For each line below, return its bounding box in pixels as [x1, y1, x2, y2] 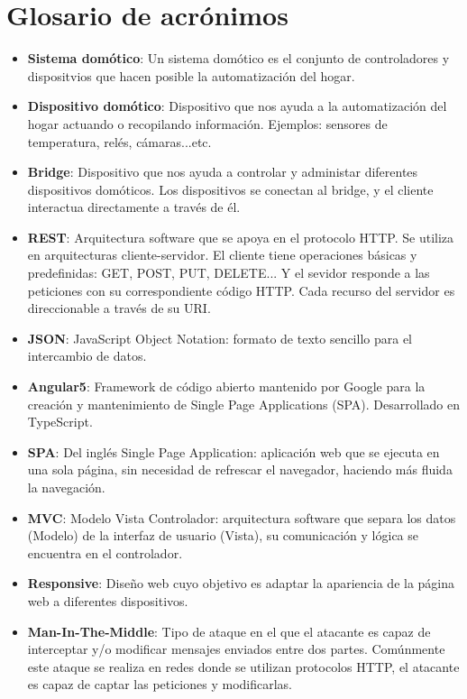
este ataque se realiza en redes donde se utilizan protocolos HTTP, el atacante [27, 657, 460, 676]
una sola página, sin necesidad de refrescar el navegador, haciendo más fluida [27, 460, 453, 479]
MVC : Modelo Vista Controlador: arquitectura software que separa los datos [27, 508, 456, 527]
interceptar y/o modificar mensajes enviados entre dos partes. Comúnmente [27, 639, 445, 658]
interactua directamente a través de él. [27, 198, 241, 216]
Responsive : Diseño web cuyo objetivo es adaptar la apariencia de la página [27, 574, 455, 593]
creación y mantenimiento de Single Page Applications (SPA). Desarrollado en [27, 394, 461, 413]
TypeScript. [27, 412, 93, 431]
